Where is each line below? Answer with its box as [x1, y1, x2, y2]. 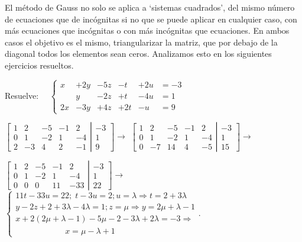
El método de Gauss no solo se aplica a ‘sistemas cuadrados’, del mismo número [5, 1, 295, 13]
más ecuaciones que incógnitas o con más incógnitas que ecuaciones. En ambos [5, 24, 290, 37]
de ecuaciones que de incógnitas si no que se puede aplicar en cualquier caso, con [5, 12, 297, 25]
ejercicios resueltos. [5, 59, 74, 71]
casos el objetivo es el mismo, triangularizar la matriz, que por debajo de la [5, 36, 278, 48]
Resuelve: [5, 89, 39, 101]
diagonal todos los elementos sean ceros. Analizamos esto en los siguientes [5, 47, 272, 60]
